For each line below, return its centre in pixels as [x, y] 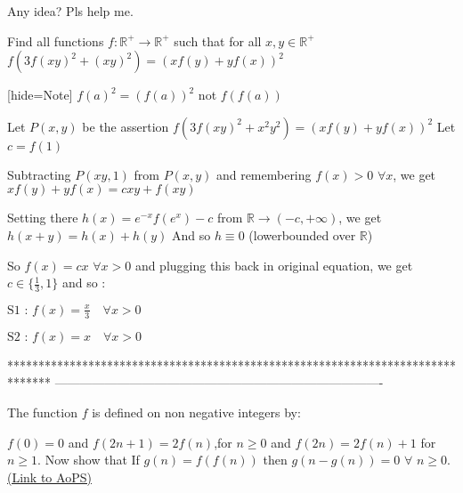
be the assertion [126, 126]
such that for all [218, 40]
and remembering [264, 174]
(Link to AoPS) [49, 477]
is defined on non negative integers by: [196, 412]
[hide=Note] [40, 95]
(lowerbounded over [302, 234]
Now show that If [92, 460]
